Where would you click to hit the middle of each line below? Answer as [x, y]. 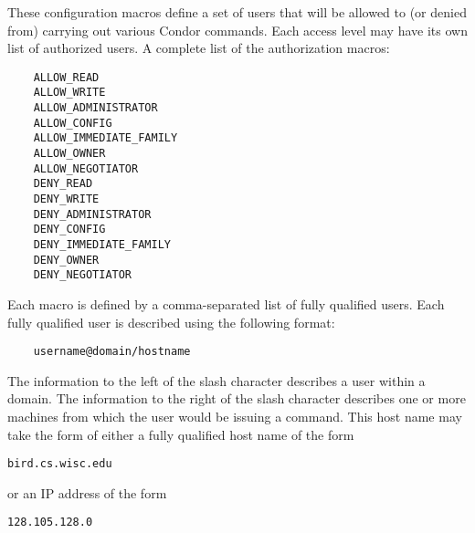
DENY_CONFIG [69, 230]
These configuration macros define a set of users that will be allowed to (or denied [237, 12]
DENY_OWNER [66, 260]
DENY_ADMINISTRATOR [92, 214]
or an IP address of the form [87, 492]
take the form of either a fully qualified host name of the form [181, 434]
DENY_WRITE [66, 199]
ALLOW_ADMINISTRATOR [95, 108]
